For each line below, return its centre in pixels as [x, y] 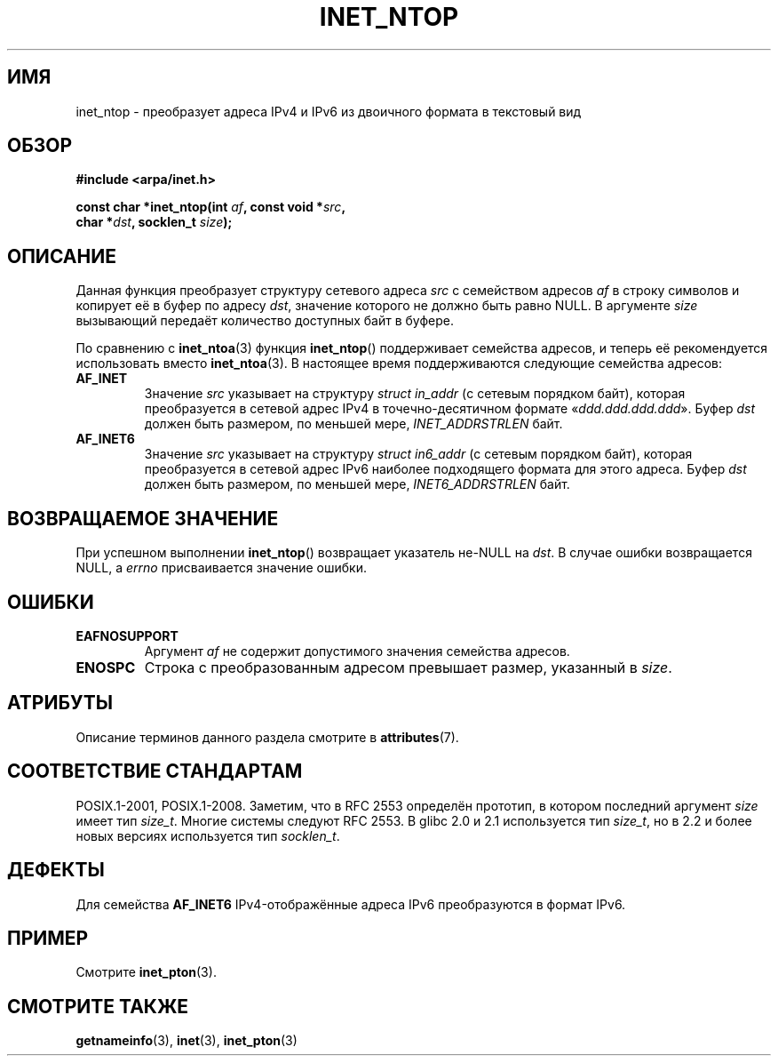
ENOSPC [106, 667]
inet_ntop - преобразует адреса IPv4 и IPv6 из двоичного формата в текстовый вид [329, 111]
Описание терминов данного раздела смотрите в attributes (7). [267, 737]
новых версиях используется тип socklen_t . [208, 835]
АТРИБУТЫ [60, 703]
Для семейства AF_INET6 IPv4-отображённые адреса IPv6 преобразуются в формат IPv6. [351, 904]
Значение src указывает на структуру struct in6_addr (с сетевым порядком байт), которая [418, 454]
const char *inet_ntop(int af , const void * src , [211, 207]
